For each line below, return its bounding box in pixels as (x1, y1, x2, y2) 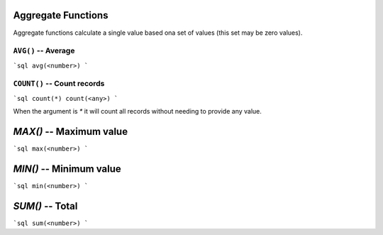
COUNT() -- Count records (13, 79, 105, 89)
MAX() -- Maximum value (13, 126, 128, 138)
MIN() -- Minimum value (13, 163, 122, 175)
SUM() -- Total (13, 200, 78, 212)
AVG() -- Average (13, 46, 75, 56)
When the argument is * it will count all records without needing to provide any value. (13, 107, 262, 116)
